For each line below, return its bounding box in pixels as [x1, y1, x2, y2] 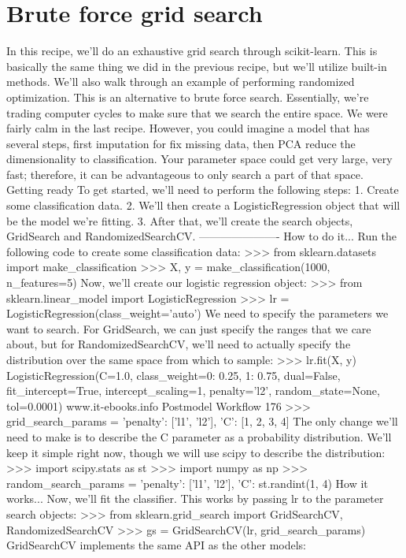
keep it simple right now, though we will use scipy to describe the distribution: [6, 444, 386, 460]
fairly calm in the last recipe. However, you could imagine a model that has [6, 120, 370, 136]
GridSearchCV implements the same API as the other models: [6, 537, 307, 553]
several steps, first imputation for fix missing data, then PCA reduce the [6, 135, 356, 151]
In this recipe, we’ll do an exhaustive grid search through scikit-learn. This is [6, 43, 378, 59]
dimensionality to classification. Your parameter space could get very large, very [6, 151, 393, 167]
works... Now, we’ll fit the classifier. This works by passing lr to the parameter [6, 490, 384, 507]
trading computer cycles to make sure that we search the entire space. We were [6, 104, 388, 121]
